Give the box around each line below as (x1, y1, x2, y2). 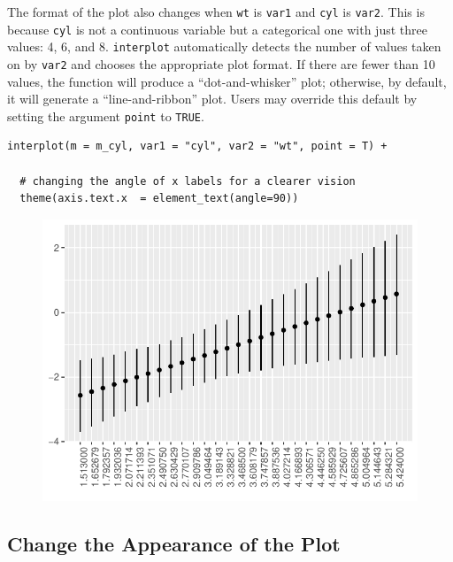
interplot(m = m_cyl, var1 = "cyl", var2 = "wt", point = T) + (7, 140, 388, 153)
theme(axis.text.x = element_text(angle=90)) (19, 192, 299, 205)
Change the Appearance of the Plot (7, 529, 341, 557)
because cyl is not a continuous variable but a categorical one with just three (7, 19, 427, 38)
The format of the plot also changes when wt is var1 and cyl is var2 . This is (7, 3, 425, 20)
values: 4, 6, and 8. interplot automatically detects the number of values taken (7, 37, 441, 56)
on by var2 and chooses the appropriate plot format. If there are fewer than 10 (7, 54, 435, 73)
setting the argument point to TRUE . (7, 106, 204, 125)
